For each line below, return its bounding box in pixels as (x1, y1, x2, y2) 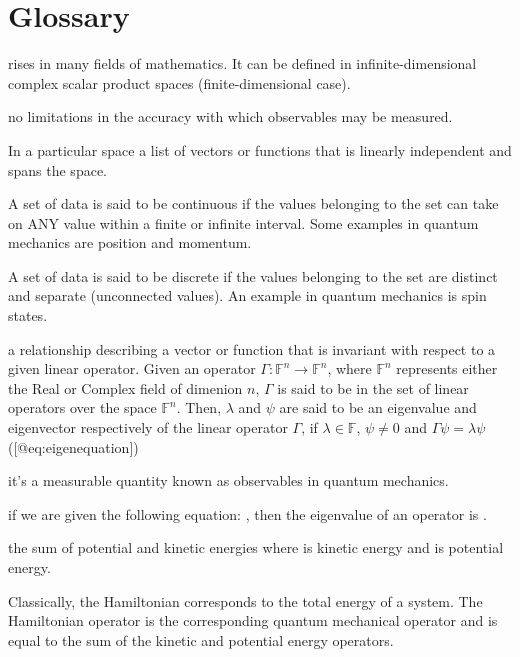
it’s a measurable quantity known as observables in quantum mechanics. (8, 470, 449, 491)
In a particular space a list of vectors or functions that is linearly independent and (8, 139, 512, 160)
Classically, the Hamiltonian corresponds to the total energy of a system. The (8, 590, 483, 611)
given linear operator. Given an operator (8, 358, 256, 379)
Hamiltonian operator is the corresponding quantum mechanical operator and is (8, 610, 498, 631)
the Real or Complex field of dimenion (8, 377, 243, 398)
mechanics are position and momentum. (8, 232, 252, 253)
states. (8, 305, 48, 326)
